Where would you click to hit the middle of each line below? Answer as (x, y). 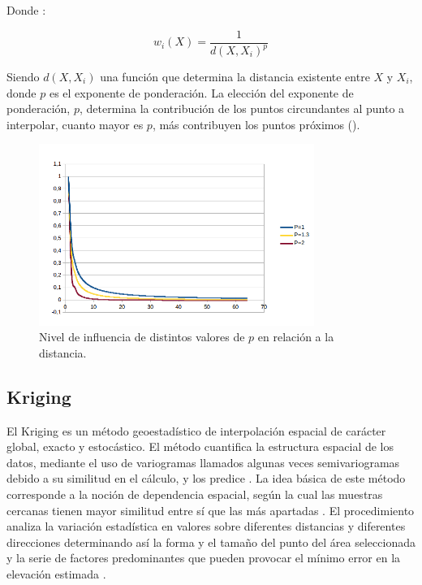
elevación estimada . (56, 574)
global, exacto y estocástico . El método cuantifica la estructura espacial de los (200, 446)
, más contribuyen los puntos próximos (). (256, 124)
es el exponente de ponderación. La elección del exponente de (201, 92)
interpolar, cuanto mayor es (75, 124)
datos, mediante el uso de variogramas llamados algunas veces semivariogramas (203, 462)
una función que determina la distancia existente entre (235, 76)
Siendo (23, 76)
